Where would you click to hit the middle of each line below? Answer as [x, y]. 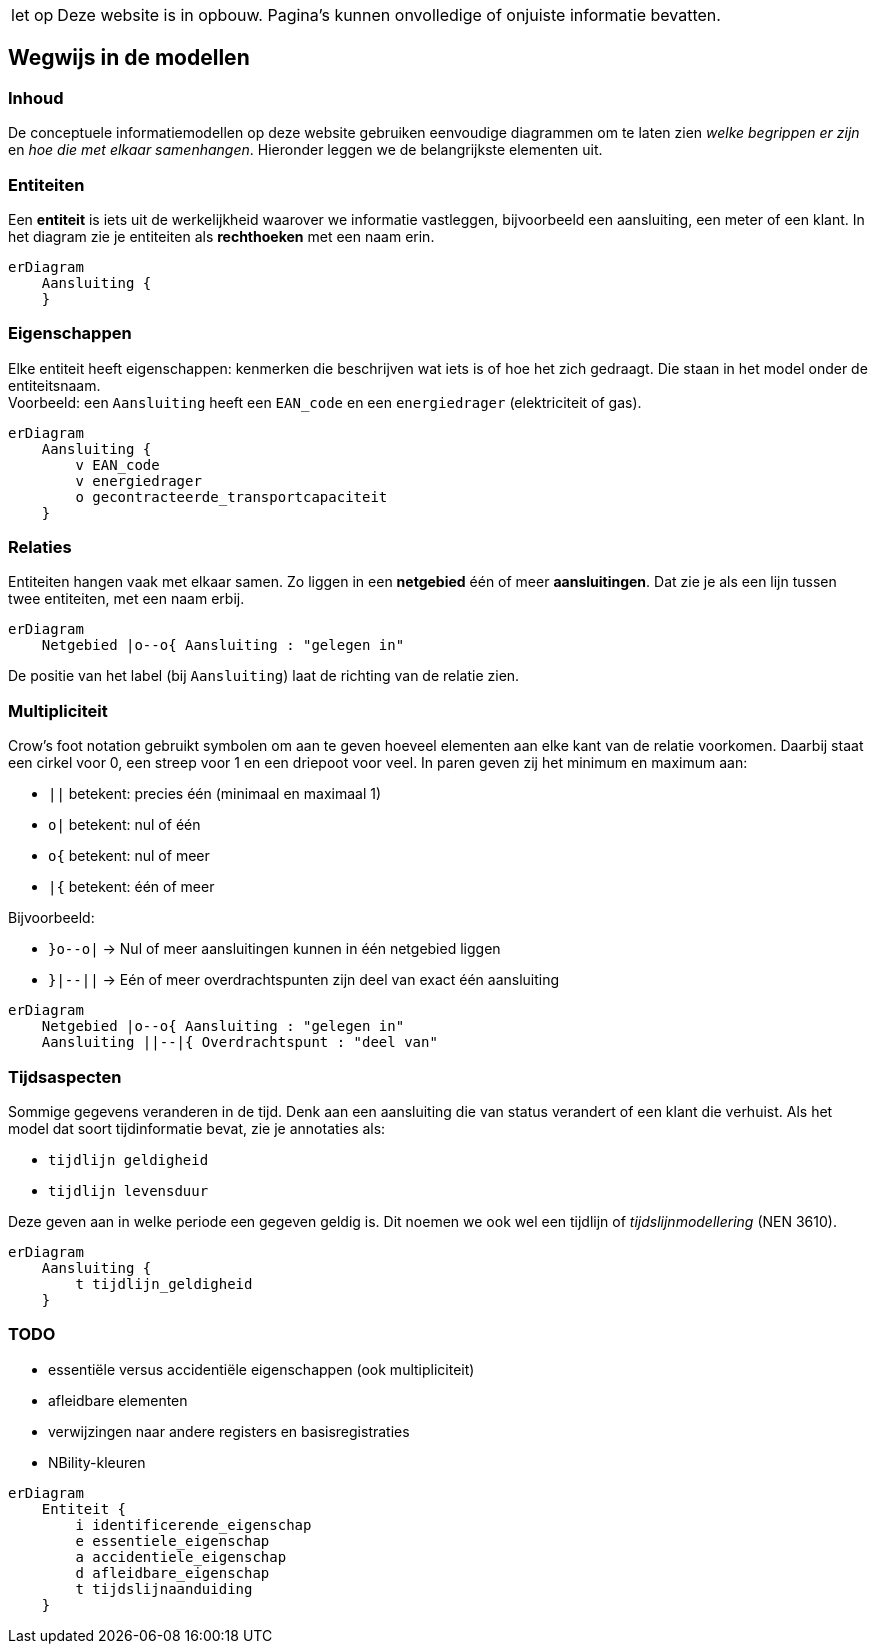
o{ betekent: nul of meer [129, 856]
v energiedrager [138, 480]
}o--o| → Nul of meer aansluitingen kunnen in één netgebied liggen [274, 949]
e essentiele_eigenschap [172, 1540]
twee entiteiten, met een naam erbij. [126, 599]
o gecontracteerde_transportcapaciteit [231, 496]
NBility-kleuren [97, 1462]
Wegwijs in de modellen [129, 58]
